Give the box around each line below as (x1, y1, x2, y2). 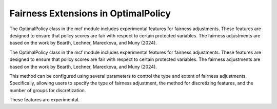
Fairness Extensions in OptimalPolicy (9, 8, 171, 19)
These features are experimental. (9, 97, 80, 103)
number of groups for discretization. (9, 87, 86, 93)
